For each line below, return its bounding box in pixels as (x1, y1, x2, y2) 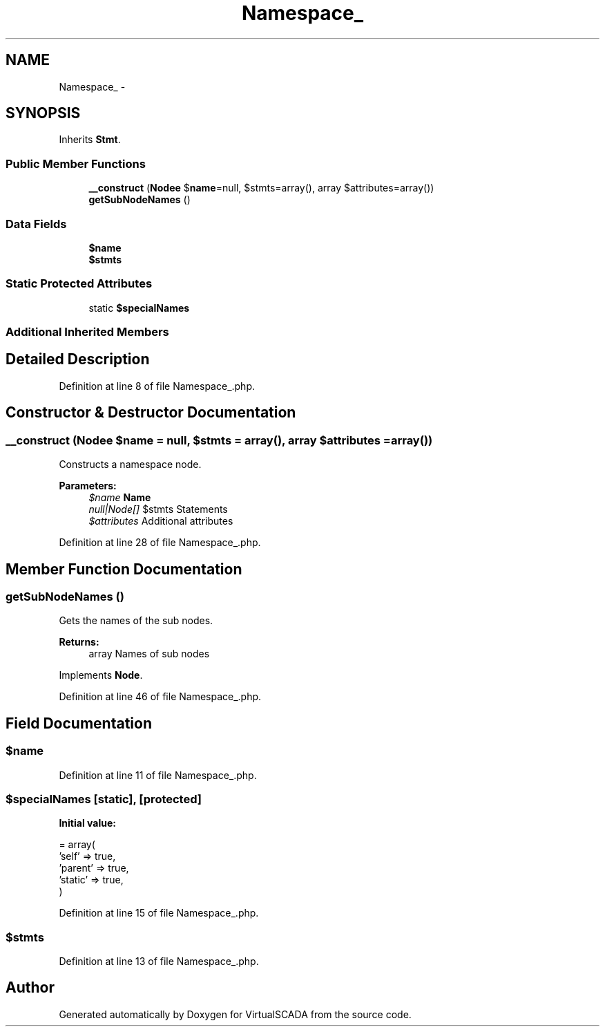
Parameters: (59, 480, 117, 492)
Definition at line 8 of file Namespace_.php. (59, 379, 255, 392)
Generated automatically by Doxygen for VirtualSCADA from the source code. (59, 1008, 412, 1020)
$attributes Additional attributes (88, 515, 233, 527)
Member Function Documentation (6, 560, 242, 578)
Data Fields (6, 216, 67, 231)
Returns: (59, 636, 99, 648)
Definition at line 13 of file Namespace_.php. (59, 955, 259, 968)
